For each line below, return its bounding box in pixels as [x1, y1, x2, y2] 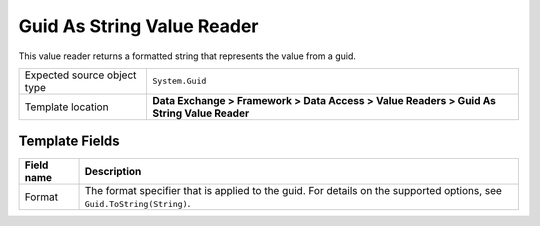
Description [84, 165, 142, 179]
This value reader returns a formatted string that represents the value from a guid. [18, 50, 357, 62]
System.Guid [151, 76, 207, 87]
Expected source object [24, 68, 137, 82]
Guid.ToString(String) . [84, 196, 191, 210]
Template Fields [18, 133, 120, 150]
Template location [24, 100, 109, 114]
